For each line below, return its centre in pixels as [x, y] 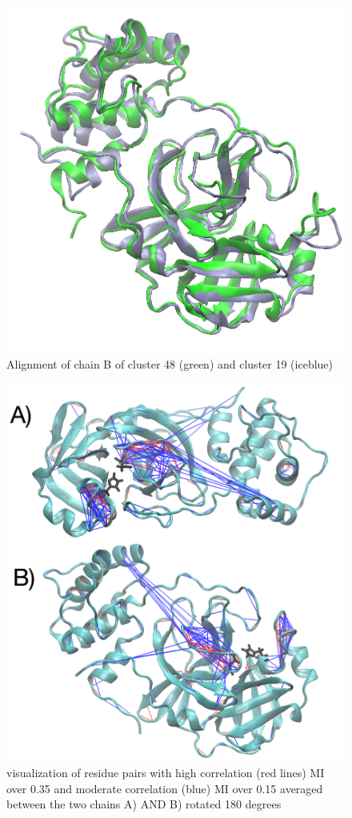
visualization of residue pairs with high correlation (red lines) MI [166, 773]
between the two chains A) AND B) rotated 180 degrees [144, 804]
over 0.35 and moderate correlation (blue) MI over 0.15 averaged [165, 788]
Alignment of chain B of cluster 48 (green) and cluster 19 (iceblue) [170, 364]
